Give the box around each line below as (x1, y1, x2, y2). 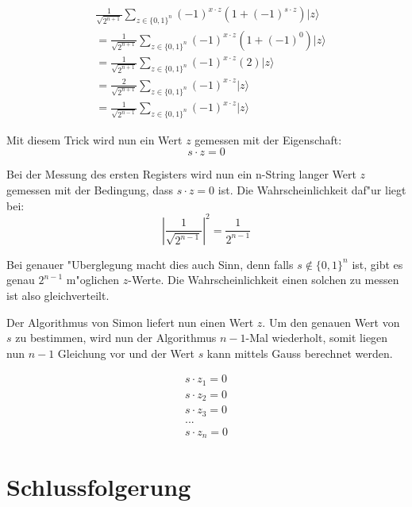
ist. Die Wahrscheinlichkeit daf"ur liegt (218, 182, 406, 198)
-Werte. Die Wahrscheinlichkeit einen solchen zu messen (128, 271, 399, 288)
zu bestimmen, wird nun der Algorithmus (15, 329, 217, 346)
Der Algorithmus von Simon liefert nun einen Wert (6, 313, 254, 330)
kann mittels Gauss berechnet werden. (206, 344, 393, 361)
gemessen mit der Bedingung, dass (6, 182, 174, 198)
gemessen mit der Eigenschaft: (194, 131, 342, 148)
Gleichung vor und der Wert (57, 344, 194, 361)
